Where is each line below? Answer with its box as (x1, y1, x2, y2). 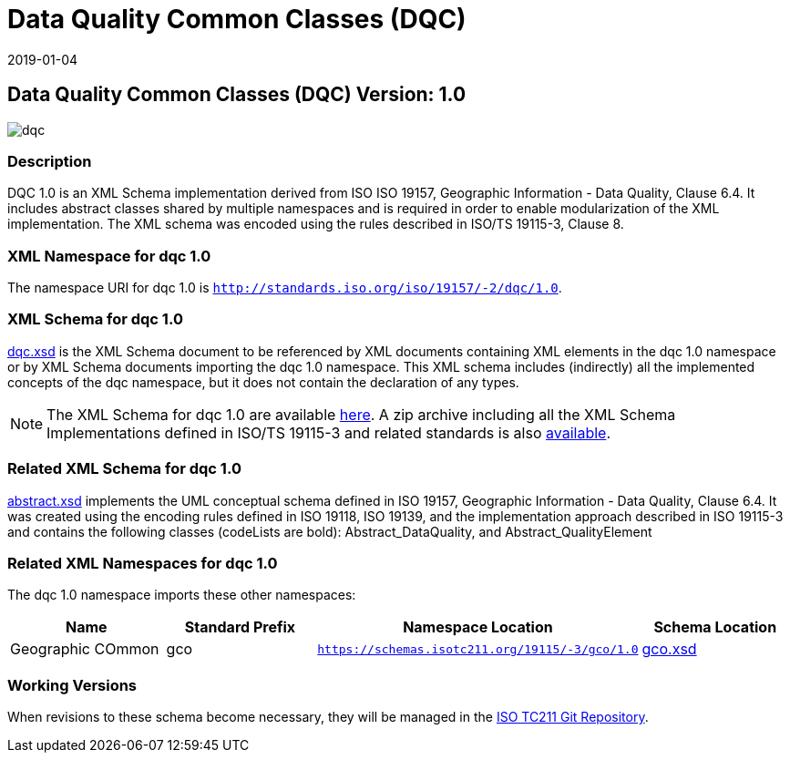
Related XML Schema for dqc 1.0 (7, 459, 241, 478)
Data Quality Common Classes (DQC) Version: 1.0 (7, 83, 467, 107)
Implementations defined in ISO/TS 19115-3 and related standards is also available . (46, 423, 610, 442)
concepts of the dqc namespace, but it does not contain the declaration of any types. (7, 374, 519, 390)
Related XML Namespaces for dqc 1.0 (7, 553, 278, 572)
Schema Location (653, 618, 777, 637)
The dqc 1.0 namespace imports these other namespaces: (7, 587, 356, 603)
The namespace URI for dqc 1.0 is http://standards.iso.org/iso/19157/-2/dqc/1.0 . (7, 280, 562, 296)
